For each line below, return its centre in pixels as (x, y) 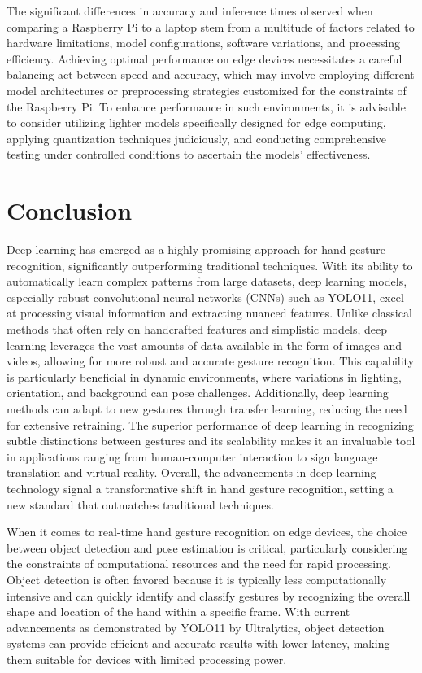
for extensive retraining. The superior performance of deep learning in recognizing (210, 424)
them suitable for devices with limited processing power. (147, 659)
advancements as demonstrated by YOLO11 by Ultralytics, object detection (196, 627)
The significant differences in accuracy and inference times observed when (190, 11)
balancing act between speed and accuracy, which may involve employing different (211, 74)
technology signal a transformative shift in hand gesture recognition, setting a (200, 488)
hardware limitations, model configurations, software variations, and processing (204, 43)
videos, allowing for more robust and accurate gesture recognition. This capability (211, 361)
